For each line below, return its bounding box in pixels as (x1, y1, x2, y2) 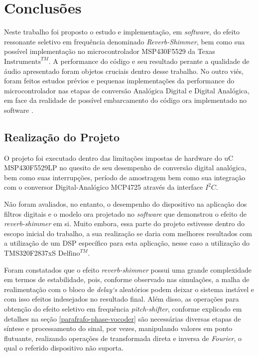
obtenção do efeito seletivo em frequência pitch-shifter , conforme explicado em (4, 303, 242, 314)
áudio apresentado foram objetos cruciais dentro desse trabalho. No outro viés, (4, 65, 244, 76)
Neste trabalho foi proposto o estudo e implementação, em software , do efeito (4, 26, 240, 37)
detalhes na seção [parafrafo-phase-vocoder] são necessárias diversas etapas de (4, 313, 241, 324)
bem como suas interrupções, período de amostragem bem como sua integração (4, 172, 246, 182)
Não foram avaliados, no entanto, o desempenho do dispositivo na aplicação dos (4, 199, 247, 209)
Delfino (58, 250, 80, 258)
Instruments (4, 58, 41, 65)
